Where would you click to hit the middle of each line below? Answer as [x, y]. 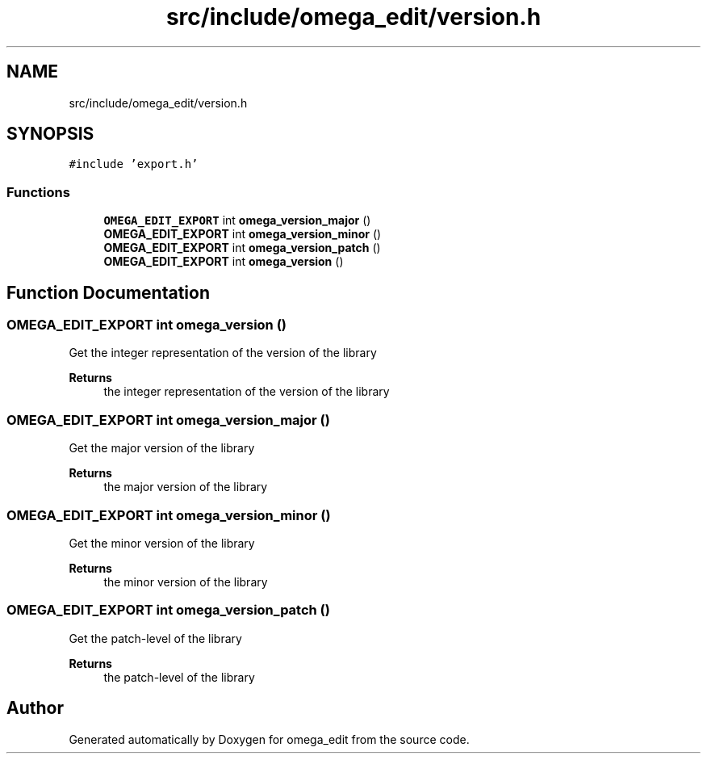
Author [35, 708]
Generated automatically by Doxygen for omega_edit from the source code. [269, 739]
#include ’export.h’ [134, 164]
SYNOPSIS [50, 134]
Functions [38, 192]
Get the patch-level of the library [155, 638]
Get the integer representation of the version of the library [223, 353]
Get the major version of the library [162, 448]
